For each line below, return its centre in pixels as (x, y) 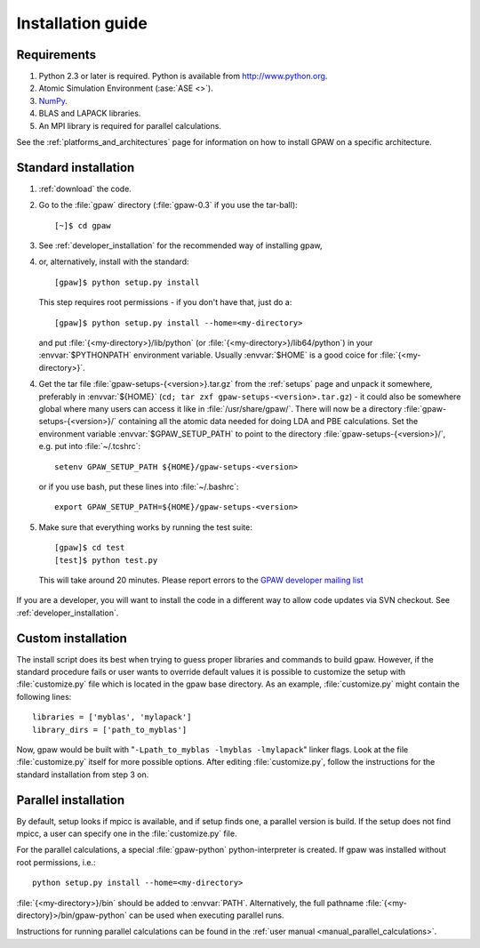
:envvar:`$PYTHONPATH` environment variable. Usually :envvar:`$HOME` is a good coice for (208, 355)
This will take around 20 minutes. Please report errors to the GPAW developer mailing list (201, 580)
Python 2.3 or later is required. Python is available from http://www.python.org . (183, 76)
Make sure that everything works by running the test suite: (145, 527)
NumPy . (53, 100)
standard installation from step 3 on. (83, 775)
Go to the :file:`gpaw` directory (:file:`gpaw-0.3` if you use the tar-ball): (168, 205)
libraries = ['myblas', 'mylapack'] (112, 717)
